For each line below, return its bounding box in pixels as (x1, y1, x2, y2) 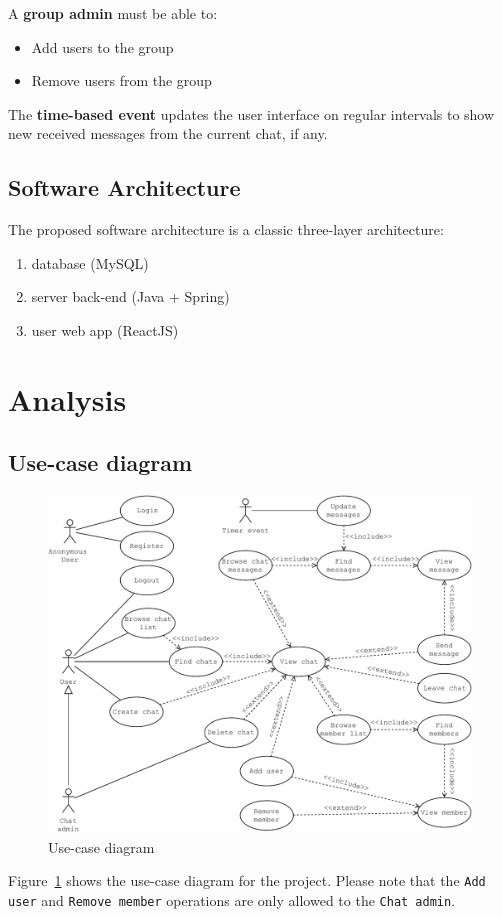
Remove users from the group (31, 70, 212, 91)
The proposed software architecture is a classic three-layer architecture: (8, 219, 444, 240)
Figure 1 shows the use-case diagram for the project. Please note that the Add (8, 870, 486, 891)
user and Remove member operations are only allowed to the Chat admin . (8, 889, 456, 910)
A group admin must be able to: (8, 3, 218, 23)
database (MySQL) (31, 252, 149, 273)
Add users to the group (31, 36, 174, 57)
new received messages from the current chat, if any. (8, 123, 328, 144)
